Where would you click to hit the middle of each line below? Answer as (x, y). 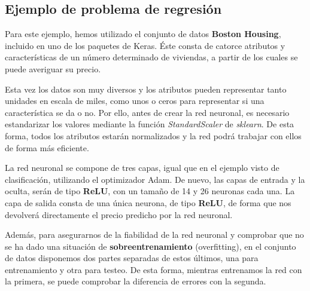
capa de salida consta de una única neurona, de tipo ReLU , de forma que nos (148, 202)
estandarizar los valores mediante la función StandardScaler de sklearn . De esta (150, 124)
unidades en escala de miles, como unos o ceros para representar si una (135, 101)
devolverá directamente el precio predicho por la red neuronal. (119, 214)
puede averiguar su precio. (53, 68)
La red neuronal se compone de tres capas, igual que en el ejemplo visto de (142, 168)
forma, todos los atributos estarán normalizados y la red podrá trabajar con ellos (153, 135)
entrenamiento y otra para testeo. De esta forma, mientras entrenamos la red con (154, 269)
